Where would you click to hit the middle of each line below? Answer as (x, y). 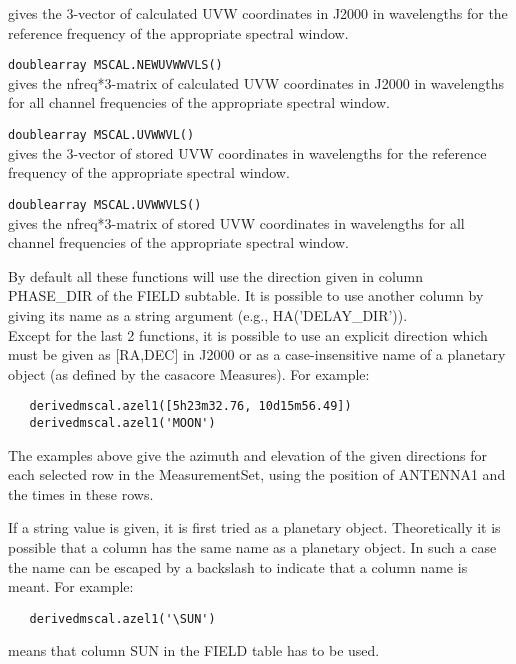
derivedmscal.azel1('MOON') (122, 422)
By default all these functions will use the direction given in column (216, 275)
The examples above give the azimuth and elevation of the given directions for (247, 454)
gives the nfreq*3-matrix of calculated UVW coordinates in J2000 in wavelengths (256, 82)
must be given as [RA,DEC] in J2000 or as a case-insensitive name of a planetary (257, 354)
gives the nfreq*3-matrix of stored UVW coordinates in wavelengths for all (236, 222)
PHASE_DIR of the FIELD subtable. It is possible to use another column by (246, 295)
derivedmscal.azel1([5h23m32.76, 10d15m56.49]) (190, 406)
